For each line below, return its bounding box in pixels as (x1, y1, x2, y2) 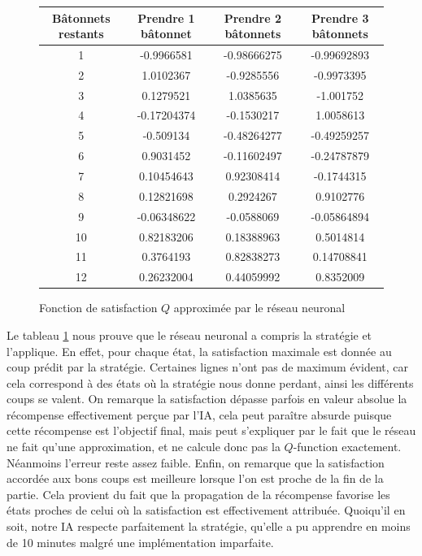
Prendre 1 (137, 9, 195, 26)
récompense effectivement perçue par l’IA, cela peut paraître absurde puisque (7, 406, 392, 423)
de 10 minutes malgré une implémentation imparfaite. (7, 533, 274, 550)
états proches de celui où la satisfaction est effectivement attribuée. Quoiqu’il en (7, 502, 406, 519)
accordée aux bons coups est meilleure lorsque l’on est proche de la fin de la (7, 470, 384, 487)
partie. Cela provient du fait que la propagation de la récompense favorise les (7, 485, 390, 502)
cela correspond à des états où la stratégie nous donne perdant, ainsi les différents (7, 374, 414, 391)
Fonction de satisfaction (39, 299, 158, 316)
